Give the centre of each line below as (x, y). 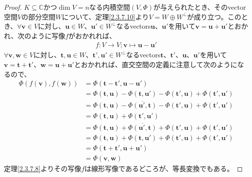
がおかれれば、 (92, 35)
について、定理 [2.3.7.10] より (105, 16)
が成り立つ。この (214, 16)
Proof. (13, 7)
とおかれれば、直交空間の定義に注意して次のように (156, 64)
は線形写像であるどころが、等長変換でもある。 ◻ (164, 168)
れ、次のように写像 (35, 35)
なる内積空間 (109, 7)
